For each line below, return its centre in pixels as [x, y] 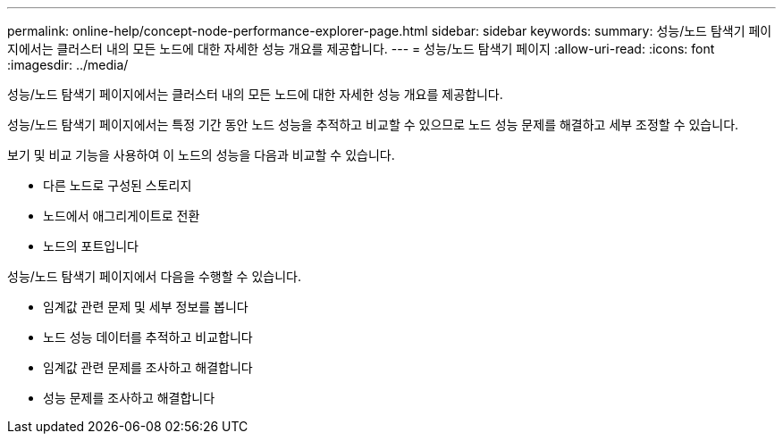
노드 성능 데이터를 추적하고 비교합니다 [148, 337]
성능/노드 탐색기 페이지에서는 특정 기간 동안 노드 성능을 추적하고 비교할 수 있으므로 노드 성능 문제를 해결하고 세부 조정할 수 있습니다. [373, 125]
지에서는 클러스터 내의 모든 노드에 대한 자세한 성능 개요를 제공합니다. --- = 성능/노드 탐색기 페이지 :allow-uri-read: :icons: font [361, 49]
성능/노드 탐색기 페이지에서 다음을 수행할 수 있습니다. [154, 276]
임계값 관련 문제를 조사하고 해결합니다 [148, 367]
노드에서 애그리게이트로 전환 [122, 216]
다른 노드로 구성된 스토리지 [118, 185]
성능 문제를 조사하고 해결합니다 [129, 398]
